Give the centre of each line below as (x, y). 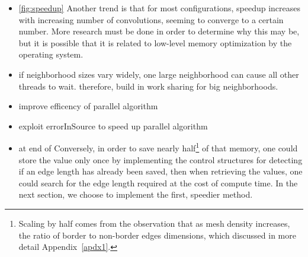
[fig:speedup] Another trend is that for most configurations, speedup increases (160, 8)
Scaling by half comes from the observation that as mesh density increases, (154, 223)
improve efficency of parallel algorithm (88, 106)
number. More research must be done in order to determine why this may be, (159, 31)
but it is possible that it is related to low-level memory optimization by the (155, 42)
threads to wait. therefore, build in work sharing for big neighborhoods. (148, 86)
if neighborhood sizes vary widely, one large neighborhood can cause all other (159, 74)
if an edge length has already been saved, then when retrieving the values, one (161, 171)
